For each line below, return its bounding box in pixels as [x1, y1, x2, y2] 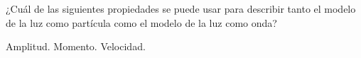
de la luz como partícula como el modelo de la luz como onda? [6, 15, 277, 30]
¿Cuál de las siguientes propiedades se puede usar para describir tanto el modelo [6, 1, 356, 16]
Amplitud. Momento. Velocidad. [6, 39, 146, 54]
